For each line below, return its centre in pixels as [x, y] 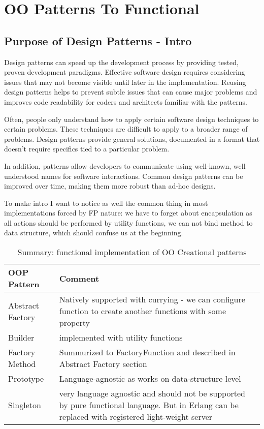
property [74, 323]
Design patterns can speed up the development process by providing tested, [121, 62]
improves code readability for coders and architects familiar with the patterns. [126, 101]
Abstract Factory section [103, 364]
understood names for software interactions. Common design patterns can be [124, 176]
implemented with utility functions [121, 338]
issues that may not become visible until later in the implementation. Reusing [125, 82]
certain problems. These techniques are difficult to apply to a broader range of [126, 129]
